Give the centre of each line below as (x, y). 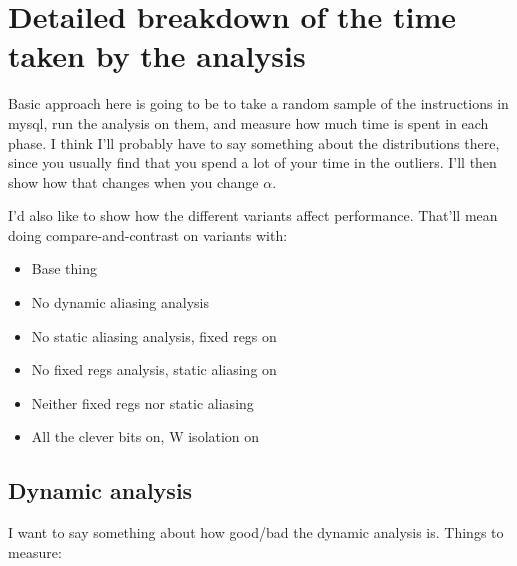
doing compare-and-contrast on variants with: (148, 234)
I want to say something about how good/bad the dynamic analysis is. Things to (256, 532)
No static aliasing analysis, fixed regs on (154, 335)
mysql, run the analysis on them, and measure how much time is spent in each (248, 122)
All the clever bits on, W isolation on (145, 436)
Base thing (64, 268)
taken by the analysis (157, 55)
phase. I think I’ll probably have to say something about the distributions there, (254, 142)
